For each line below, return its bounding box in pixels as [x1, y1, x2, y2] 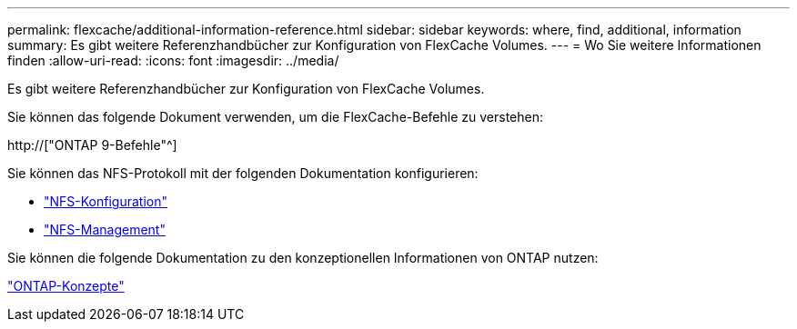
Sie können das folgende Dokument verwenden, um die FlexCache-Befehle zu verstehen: [7, 109, 543, 125]
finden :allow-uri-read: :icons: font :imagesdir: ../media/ [7, 53, 339, 68]
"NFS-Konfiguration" [44, 194, 168, 209]
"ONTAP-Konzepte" [7, 278, 125, 294]
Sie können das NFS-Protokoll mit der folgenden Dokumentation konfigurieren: [7, 165, 479, 181]
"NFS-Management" [44, 222, 166, 237]
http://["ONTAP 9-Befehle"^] [7, 137, 177, 153]
